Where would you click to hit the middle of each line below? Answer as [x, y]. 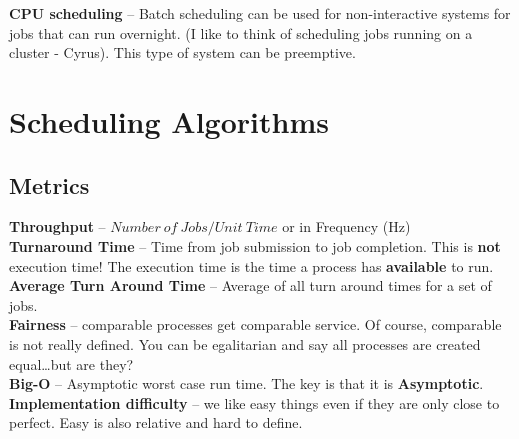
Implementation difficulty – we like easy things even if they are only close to [254, 402]
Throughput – [57, 226]
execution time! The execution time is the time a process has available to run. [251, 265]
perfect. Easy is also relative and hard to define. [156, 422]
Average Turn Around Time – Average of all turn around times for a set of [250, 285]
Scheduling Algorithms [169, 120]
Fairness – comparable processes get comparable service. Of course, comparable [255, 324]
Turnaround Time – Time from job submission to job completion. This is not [255, 245]
